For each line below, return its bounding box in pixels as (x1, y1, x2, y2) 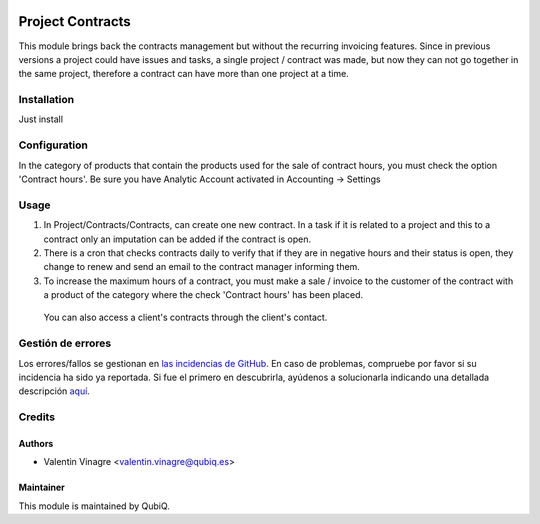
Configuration (18, 138, 89, 152)
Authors (18, 437, 54, 449)
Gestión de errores (18, 336, 112, 350)
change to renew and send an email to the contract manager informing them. (43, 261, 360, 273)
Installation (18, 93, 75, 107)
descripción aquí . (18, 385, 90, 397)
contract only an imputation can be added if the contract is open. (43, 233, 312, 245)
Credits (18, 410, 55, 424)
